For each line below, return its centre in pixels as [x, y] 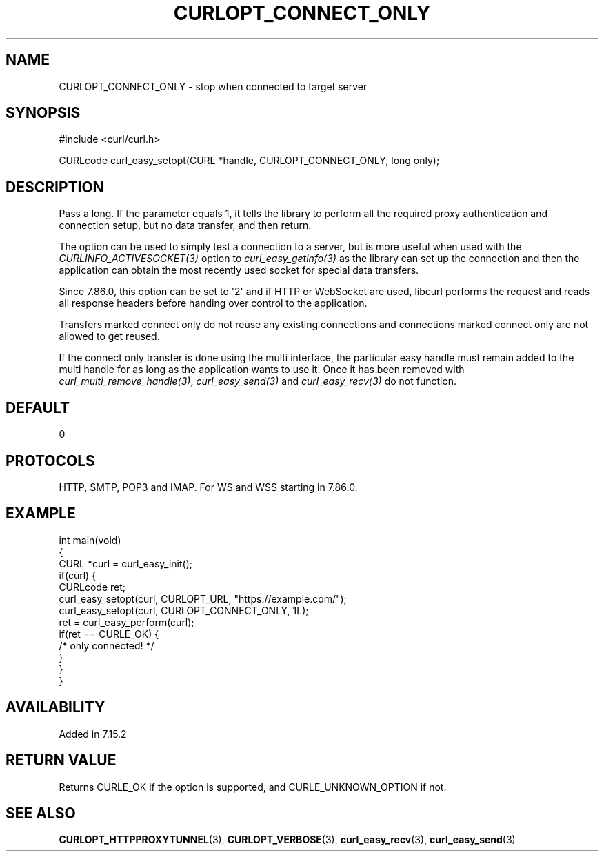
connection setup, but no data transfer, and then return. [185, 225]
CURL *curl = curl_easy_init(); [125, 563]
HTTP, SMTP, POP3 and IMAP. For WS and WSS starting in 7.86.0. [208, 487]
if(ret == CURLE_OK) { [109, 634]
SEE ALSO [41, 813]
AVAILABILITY [56, 707]
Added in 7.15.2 [93, 734]
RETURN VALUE [61, 760]
